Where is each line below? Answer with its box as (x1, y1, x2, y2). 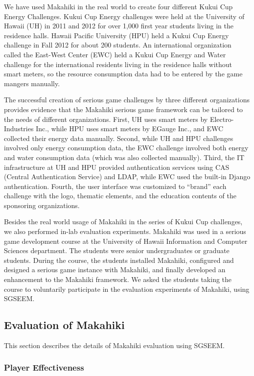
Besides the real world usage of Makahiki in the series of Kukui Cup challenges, (4, 216, 243, 227)
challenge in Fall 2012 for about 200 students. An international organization (4, 40, 231, 50)
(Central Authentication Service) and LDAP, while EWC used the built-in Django (4, 171, 251, 182)
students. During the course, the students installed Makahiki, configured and (4, 255, 234, 265)
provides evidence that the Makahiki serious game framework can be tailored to (4, 104, 243, 114)
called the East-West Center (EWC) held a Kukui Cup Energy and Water (4, 49, 226, 59)
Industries (4, 123, 34, 134)
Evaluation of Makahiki (4, 317, 125, 332)
